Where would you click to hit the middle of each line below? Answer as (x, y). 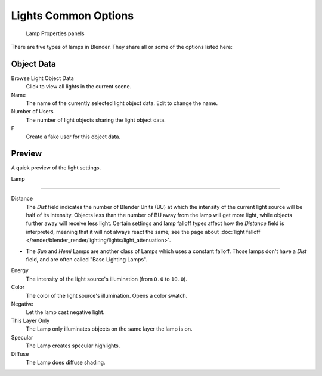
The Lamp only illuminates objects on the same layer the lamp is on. (109, 329)
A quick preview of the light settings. (56, 168)
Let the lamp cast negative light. (65, 312)
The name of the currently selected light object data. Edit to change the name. (122, 103)
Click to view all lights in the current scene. (79, 87)
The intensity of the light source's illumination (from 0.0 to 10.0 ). (107, 279)
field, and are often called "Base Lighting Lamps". (87, 259)
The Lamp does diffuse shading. (66, 362)
